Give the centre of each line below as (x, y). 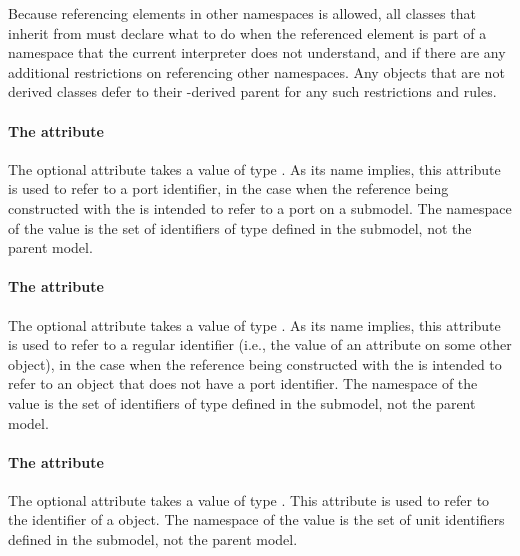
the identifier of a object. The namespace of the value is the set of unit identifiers (256, 519)
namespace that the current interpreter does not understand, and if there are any (257, 52)
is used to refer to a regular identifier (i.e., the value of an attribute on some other (260, 344)
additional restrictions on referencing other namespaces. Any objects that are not (256, 71)
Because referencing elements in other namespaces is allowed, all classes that (242, 13)
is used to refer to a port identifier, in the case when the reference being (228, 188)
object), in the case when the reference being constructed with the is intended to (255, 363)
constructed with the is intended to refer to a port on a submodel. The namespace (260, 207)
